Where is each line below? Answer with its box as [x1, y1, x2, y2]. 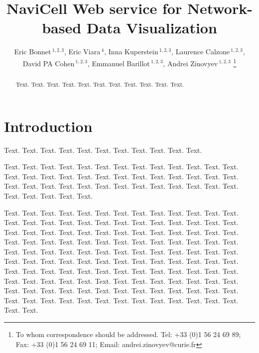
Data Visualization [86, 17, 217, 38]
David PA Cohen [22, 58, 75, 68]
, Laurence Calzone [171, 46, 230, 57]
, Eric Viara [64, 46, 101, 57]
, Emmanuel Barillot [87, 58, 150, 68]
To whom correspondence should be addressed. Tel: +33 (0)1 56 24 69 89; [15, 329, 241, 340]
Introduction [4, 116, 93, 136]
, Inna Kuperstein [104, 46, 158, 57]
